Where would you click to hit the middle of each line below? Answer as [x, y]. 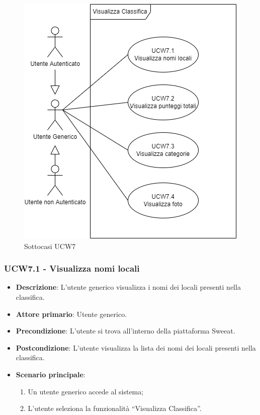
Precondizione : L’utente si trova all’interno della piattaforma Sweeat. [125, 331]
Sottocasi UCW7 [50, 246]
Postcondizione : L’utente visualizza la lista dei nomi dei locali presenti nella [136, 347]
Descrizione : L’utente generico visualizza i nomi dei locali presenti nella [128, 287]
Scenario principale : [51, 374]
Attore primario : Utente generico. [71, 314]
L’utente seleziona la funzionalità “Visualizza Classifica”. [115, 408]
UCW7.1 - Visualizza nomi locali [72, 268]
